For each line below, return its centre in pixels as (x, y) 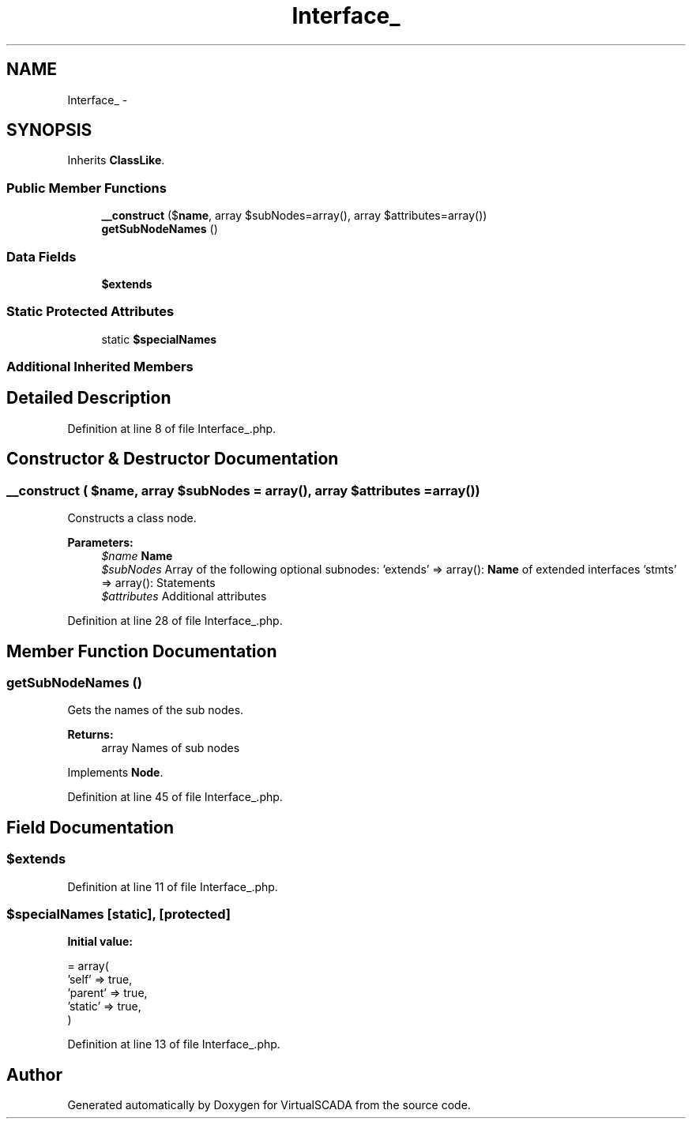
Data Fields (41, 256)
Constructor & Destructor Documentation (173, 459)
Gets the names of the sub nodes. (156, 710)
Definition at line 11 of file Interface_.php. (173, 886)
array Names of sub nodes (171, 748)
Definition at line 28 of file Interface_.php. (175, 621)
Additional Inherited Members (100, 367)
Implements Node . (115, 773)
